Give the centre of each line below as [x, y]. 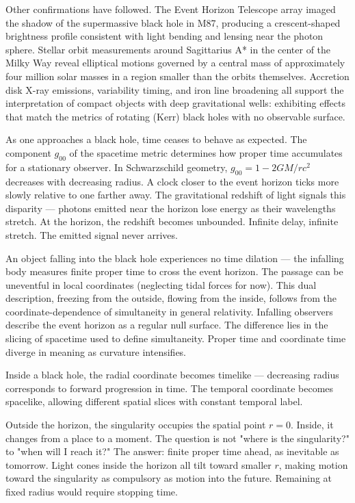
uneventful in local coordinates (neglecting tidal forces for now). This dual [161, 284]
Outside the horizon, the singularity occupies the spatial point [136, 425]
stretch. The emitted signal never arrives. [92, 234]
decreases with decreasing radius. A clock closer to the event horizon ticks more [172, 181]
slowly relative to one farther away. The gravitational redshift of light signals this [176, 195]
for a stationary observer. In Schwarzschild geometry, [117, 167]
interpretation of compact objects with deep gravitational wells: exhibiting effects [175, 103]
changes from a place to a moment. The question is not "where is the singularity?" [177, 438]
